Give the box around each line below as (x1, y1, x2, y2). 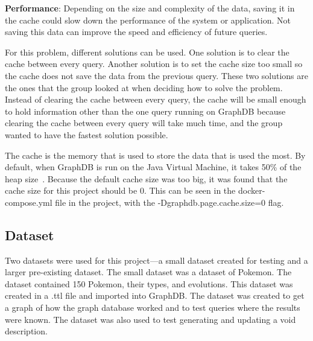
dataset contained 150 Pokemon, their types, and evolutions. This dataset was (5, 277, 293, 290)
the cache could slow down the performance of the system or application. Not (5, 13, 291, 26)
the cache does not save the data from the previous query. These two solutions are (5, 69, 309, 81)
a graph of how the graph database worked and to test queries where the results (5, 301, 300, 314)
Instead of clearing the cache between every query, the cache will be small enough (5, 93, 306, 106)
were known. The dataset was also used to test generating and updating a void (5, 313, 296, 325)
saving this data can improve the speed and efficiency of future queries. (5, 25, 268, 38)
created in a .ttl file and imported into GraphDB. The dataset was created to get (5, 289, 305, 302)
